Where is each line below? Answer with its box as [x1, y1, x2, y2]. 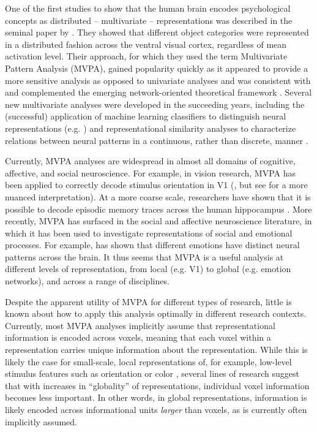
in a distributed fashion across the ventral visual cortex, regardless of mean [5, 37, 287, 50]
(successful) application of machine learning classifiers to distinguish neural [5, 110, 286, 123]
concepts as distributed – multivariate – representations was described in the [5, 13, 293, 26]
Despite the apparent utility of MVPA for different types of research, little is [5, 295, 292, 308]
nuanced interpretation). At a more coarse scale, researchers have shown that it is [5, 190, 311, 203]
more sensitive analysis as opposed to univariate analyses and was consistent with [5, 74, 311, 86]
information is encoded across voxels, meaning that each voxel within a [5, 331, 271, 344]
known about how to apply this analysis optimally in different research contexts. [5, 307, 307, 320]
